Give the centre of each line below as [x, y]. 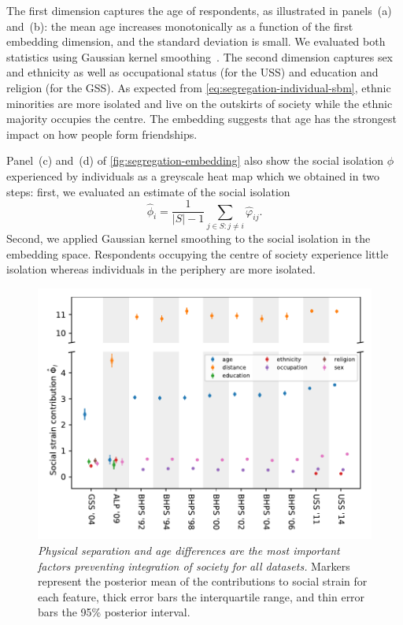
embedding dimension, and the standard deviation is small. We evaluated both [196, 41]
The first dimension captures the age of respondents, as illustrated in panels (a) [199, 10]
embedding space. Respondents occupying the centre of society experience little [198, 253]
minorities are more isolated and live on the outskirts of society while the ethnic [200, 103]
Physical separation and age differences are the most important [189, 551]
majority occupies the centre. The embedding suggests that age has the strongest [202, 119]
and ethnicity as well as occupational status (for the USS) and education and [192, 72]
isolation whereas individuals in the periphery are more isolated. [161, 269]
